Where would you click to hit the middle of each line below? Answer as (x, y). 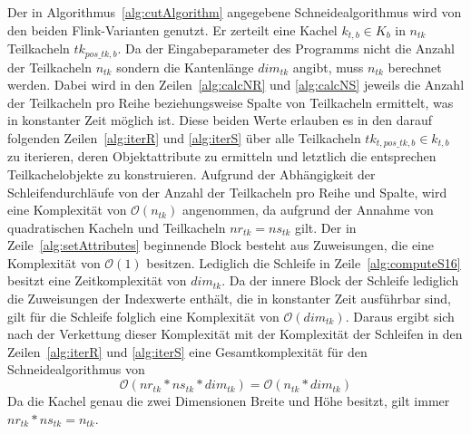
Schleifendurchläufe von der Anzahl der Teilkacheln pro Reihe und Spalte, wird (227, 192)
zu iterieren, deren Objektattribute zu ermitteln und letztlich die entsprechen (222, 156)
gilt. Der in (326, 227)
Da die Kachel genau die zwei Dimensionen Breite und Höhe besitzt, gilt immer (229, 401)
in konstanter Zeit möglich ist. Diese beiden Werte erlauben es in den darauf (220, 120)
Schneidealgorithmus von (76, 369)
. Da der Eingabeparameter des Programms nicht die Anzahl (286, 48)
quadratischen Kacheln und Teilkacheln (117, 227)
